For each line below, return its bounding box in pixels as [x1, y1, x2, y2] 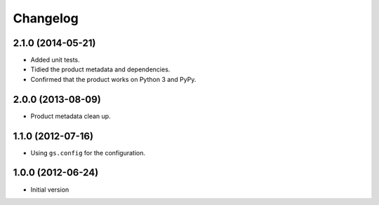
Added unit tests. [30, 56, 80, 64]
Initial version [30, 185, 69, 194]
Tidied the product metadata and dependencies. [30, 65, 171, 73]
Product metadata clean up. [30, 112, 112, 120]
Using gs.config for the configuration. [30, 148, 146, 157]
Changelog [13, 10, 79, 26]
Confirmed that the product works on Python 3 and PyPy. [30, 75, 197, 83]
